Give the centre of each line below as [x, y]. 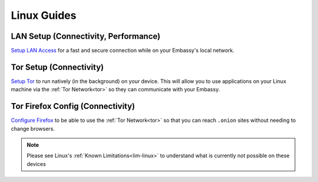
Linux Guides [44, 15]
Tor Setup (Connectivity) [57, 67]
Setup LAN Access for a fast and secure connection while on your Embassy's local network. [123, 51]
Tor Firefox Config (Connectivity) [73, 106]
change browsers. [33, 128]
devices [37, 164]
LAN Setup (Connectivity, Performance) [86, 36]
